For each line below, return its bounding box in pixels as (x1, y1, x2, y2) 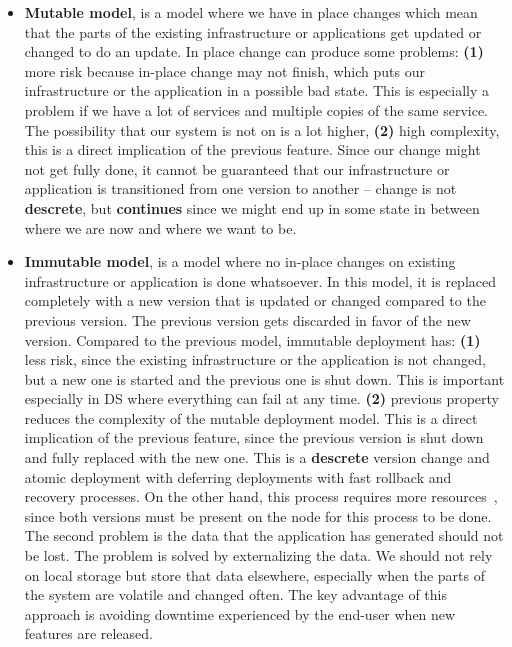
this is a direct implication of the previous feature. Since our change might (24, 139, 481, 160)
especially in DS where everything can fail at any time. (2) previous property (24, 388, 499, 409)
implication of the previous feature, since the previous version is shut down (24, 427, 484, 448)
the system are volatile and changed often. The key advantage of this (24, 584, 447, 605)
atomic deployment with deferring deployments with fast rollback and (24, 466, 452, 487)
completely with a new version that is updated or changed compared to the (24, 290, 486, 311)
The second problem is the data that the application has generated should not (24, 525, 504, 546)
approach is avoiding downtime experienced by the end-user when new (24, 603, 456, 624)
